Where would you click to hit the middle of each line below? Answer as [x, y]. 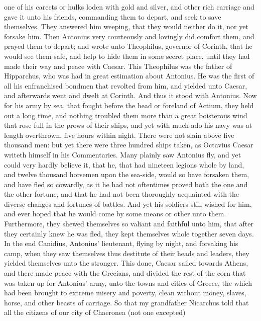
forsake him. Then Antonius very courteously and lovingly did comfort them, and [129, 36]
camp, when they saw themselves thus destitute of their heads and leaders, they [127, 253]
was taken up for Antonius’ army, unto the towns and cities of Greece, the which [128, 283]
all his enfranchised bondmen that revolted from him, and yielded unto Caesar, [126, 85]
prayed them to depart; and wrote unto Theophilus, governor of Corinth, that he [128, 46]
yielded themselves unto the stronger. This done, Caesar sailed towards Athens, [126, 263]
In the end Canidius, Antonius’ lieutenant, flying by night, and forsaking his [121, 243]
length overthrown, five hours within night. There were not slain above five [119, 135]
